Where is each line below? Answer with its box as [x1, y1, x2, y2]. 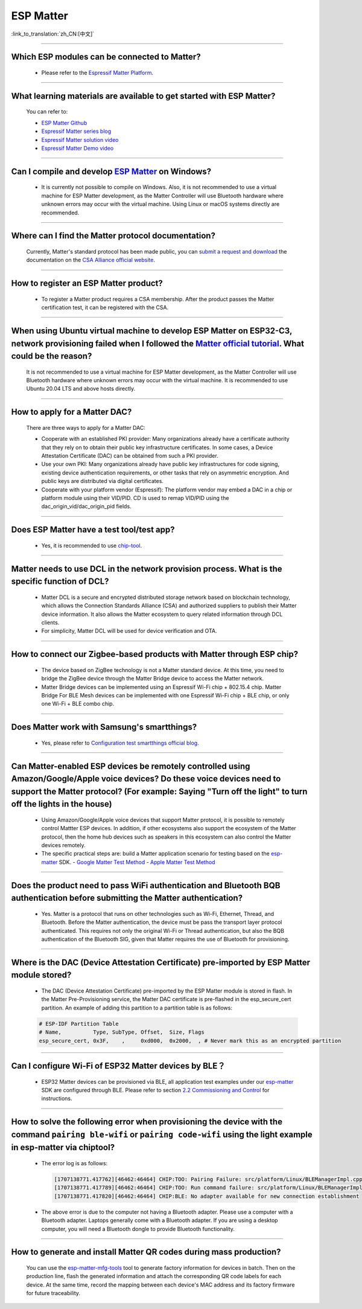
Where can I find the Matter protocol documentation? [11, 231, 215, 241]
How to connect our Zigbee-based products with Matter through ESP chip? [11, 649, 299, 659]
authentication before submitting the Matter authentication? [11, 893, 243, 903]
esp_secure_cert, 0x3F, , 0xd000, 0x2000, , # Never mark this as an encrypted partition [39, 1037, 341, 1044]
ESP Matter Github [41, 119, 87, 126]
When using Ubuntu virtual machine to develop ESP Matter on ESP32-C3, [11, 325, 293, 336]
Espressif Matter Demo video [41, 144, 114, 152]
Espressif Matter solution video [41, 136, 119, 143]
